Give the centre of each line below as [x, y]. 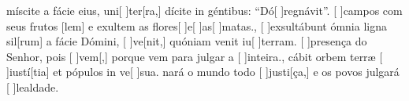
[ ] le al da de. [33, 87]
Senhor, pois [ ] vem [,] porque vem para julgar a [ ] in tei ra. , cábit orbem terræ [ [195, 56]
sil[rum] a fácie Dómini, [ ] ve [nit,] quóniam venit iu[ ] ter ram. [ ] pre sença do [187, 41]
